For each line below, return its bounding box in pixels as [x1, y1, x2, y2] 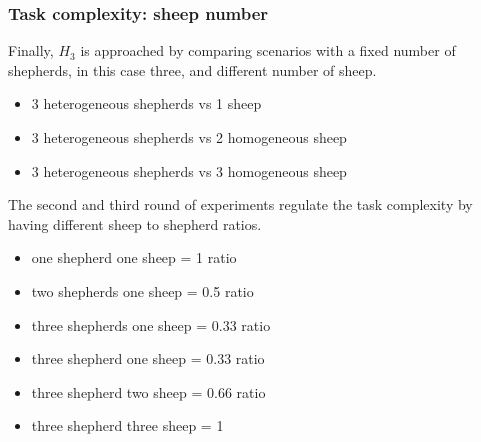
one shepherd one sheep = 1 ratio [31, 247, 237, 268]
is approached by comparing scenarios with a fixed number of [80, 40, 456, 61]
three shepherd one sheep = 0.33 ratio [31, 348, 265, 369]
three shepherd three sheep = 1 [31, 415, 224, 436]
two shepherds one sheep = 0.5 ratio [31, 280, 254, 301]
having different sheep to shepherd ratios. [8, 213, 262, 234]
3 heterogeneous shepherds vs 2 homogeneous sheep [31, 127, 347, 147]
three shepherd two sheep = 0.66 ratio [31, 381, 266, 402]
